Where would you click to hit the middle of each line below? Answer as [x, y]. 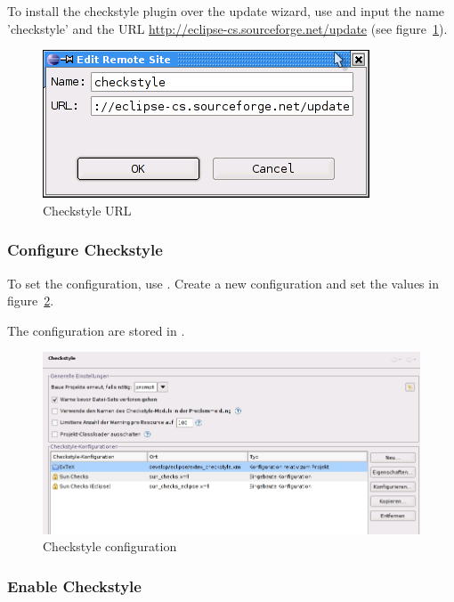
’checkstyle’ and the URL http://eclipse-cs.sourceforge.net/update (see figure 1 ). [227, 28]
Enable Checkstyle [74, 586]
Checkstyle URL [87, 210]
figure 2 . [31, 301]
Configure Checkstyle [85, 250]
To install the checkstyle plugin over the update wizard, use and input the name [226, 11]
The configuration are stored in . [96, 330]
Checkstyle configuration [110, 546]
